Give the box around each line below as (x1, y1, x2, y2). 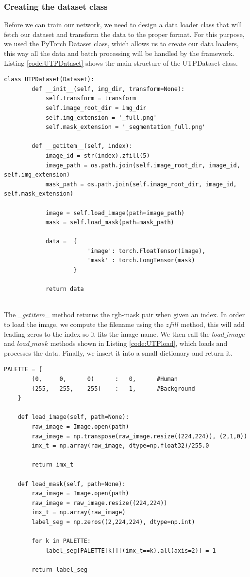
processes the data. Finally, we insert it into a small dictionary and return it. (4, 347, 233, 358)
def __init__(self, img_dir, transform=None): (32, 85, 185, 92)
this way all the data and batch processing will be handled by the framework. (4, 48, 234, 58)
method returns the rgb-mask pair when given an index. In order (52, 309, 245, 320)
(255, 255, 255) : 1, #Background (32, 385, 195, 392)
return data (45, 286, 84, 293)
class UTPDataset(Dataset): (4, 76, 95, 83)
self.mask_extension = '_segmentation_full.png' (45, 124, 206, 131)
